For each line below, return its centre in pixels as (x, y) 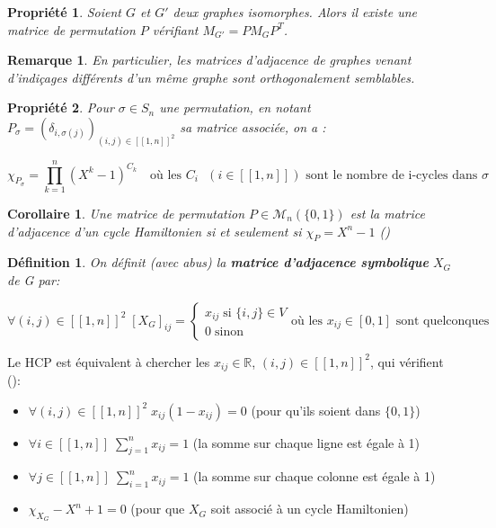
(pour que (158, 509)
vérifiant (175, 29)
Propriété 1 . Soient (65, 12)
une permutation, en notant (235, 107)
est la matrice (387, 213)
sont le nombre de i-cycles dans (392, 175)
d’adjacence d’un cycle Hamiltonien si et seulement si (155, 231)
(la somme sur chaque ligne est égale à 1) (306, 442)
